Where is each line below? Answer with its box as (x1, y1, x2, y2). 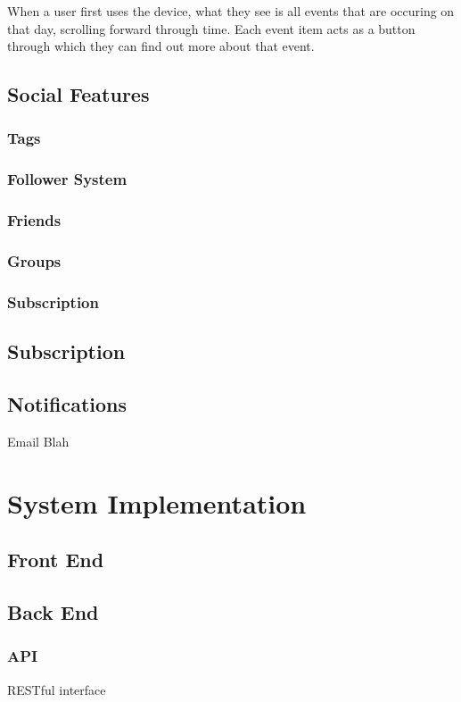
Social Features (7, 80, 150, 108)
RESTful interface (7, 680, 106, 698)
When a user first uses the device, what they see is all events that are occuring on (7, 2, 455, 20)
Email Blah (7, 431, 70, 450)
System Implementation (7, 484, 307, 521)
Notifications (7, 389, 128, 417)
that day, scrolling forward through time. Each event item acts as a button (7, 19, 416, 38)
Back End (7, 598, 99, 625)
